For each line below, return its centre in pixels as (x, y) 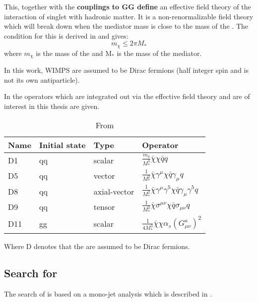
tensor (104, 206)
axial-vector (114, 191)
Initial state (63, 145)
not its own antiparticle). (42, 79)
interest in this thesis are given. (52, 106)
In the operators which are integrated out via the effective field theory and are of (127, 96)
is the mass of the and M (74, 53)
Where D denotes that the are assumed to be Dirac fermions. (97, 246)
